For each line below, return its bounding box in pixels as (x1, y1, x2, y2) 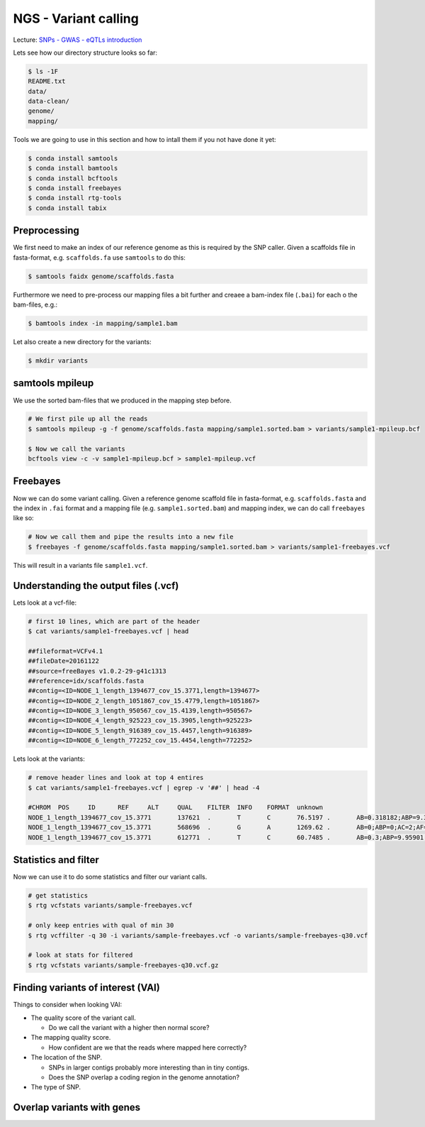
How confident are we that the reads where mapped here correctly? (48, 1043, 247, 1052)
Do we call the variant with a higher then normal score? (48, 1023, 210, 1032)
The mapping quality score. (30, 1033, 111, 1042)
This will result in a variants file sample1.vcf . (13, 561, 148, 569)
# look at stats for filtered (28, 951, 133, 960)
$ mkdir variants (28, 357, 89, 365)
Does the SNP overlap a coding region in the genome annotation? (48, 1073, 240, 1082)
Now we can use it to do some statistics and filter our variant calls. (13, 873, 208, 881)
